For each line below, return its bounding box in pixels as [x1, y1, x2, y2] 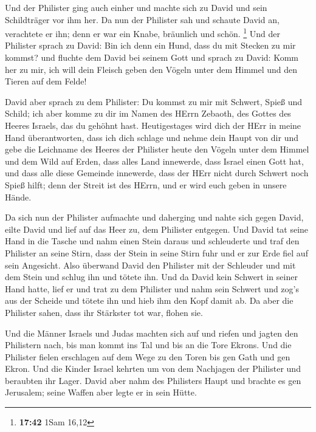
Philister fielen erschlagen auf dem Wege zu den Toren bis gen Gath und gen [5, 350, 290, 363]
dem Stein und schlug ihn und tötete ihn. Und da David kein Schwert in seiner [5, 270, 298, 283]
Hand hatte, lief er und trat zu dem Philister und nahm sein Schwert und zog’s [5, 282, 299, 295]
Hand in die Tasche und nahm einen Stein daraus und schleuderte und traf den [5, 235, 300, 247]
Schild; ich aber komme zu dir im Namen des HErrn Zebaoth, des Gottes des [5, 107, 291, 120]
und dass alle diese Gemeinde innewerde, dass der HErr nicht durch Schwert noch [5, 166, 309, 179]
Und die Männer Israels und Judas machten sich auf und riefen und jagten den [5, 326, 298, 339]
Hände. [5, 190, 32, 203]
